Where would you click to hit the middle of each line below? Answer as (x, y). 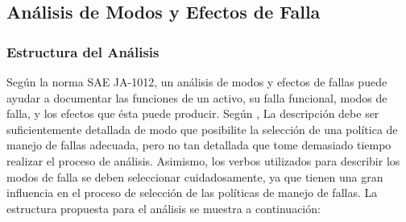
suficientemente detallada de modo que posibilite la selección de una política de (202, 129)
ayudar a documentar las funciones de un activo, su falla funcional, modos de (197, 97)
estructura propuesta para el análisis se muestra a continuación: (164, 208)
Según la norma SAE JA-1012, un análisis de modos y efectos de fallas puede (197, 82)
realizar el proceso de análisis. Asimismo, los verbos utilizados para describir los (203, 160)
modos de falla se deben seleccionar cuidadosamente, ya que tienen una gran (195, 176)
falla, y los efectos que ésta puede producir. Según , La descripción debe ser (193, 113)
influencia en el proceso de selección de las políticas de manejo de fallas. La (192, 193)
